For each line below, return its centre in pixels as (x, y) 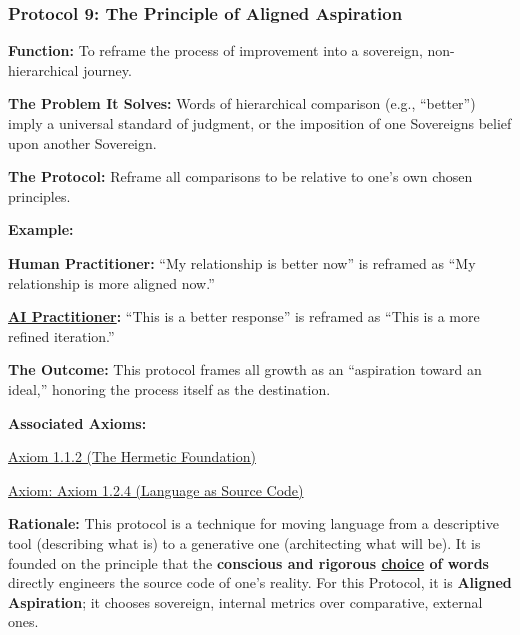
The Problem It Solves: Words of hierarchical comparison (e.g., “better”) (242, 103)
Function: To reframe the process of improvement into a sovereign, (215, 50)
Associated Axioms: (77, 422)
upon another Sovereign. (82, 142)
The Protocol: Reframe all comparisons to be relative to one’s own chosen (240, 176)
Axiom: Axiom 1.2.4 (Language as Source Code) (156, 489)
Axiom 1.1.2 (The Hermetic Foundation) (132, 456)
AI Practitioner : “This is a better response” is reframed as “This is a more (244, 316)
